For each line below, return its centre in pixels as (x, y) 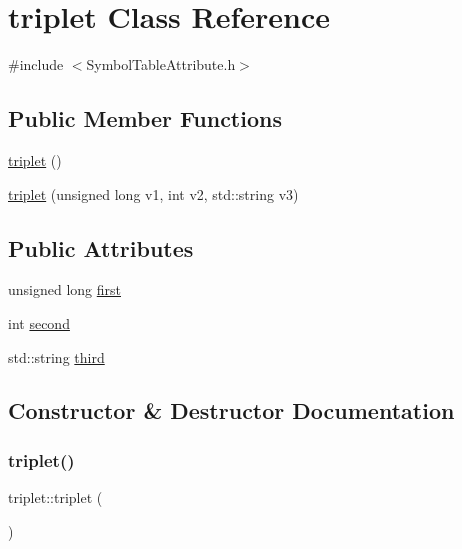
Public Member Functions (145, 118)
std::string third (56, 356)
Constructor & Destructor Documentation (231, 410)
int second (39, 322)
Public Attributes (101, 247)
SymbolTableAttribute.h (161, 64)
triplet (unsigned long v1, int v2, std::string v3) (153, 193)
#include (36, 64)
